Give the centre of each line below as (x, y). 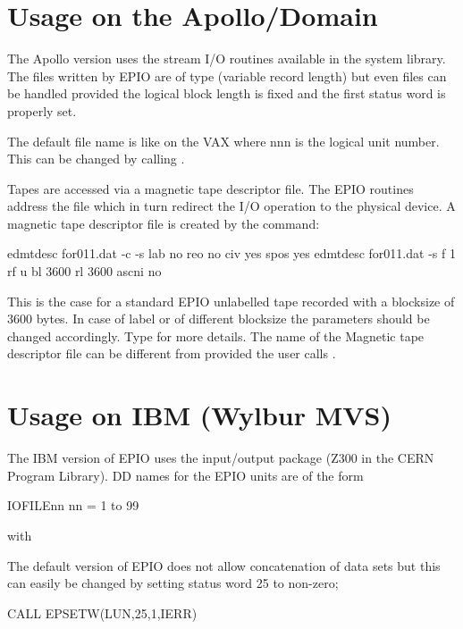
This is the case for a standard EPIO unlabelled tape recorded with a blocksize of (231, 301)
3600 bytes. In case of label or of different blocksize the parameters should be (219, 319)
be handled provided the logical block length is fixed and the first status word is (227, 93)
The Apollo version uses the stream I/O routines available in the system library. (227, 59)
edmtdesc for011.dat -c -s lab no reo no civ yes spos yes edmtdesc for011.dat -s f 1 (231, 253)
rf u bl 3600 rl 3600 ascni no (84, 271)
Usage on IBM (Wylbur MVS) (199, 415)
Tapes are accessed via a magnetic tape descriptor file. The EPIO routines (210, 188)
